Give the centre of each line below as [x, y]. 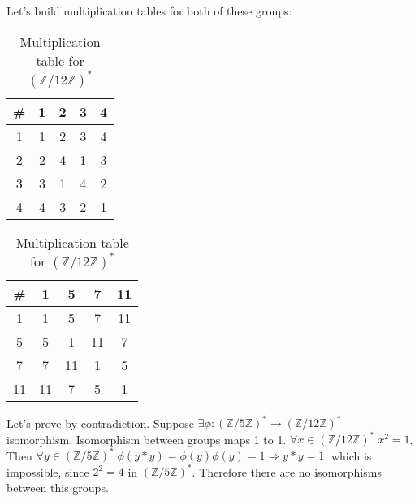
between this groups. [58, 487]
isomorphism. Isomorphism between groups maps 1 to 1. [147, 439]
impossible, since [48, 471]
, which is [348, 455]
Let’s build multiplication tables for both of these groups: [149, 11]
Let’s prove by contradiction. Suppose [101, 423]
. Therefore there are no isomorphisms [287, 471]
